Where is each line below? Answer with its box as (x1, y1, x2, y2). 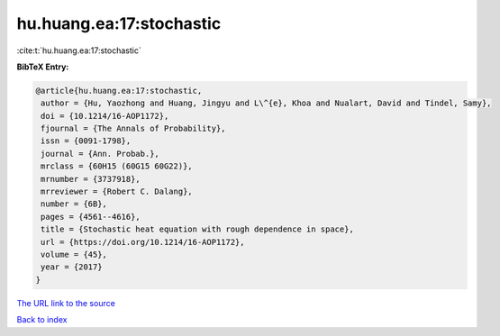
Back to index (16, 314, 68, 325)
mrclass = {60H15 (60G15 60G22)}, (41, 161, 193, 171)
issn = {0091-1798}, (41, 136, 132, 146)
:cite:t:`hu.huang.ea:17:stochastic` (16, 45, 141, 56)
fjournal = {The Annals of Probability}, (41, 123, 226, 134)
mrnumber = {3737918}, (41, 174, 141, 184)
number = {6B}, (41, 199, 108, 209)
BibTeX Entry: (16, 61, 69, 72)
